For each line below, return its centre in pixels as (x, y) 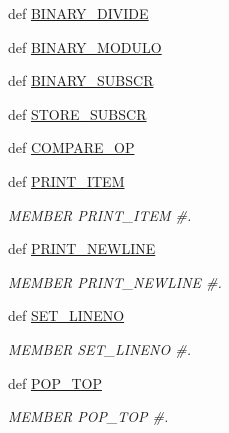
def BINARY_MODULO (85, 46)
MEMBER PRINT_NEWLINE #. (115, 281)
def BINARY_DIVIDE (78, 13)
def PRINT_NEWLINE (82, 248)
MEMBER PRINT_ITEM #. (100, 214)
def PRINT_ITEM (66, 180)
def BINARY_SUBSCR (81, 80)
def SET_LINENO (66, 315)
